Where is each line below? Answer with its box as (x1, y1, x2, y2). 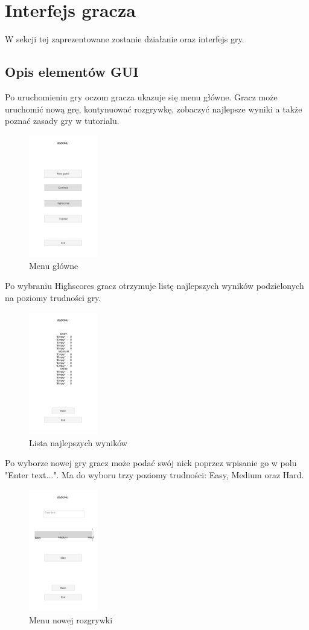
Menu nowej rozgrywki (29, 613, 113, 626)
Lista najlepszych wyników (29, 436, 127, 449)
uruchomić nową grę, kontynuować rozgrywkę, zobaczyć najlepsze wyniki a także (5, 102, 302, 115)
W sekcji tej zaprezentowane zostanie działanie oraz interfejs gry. (5, 33, 244, 45)
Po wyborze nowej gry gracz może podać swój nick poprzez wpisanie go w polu (5, 456, 297, 469)
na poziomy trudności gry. (5, 291, 101, 304)
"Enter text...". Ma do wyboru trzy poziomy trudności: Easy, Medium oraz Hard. (5, 468, 304, 481)
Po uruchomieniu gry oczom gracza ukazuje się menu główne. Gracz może (5, 90, 278, 103)
